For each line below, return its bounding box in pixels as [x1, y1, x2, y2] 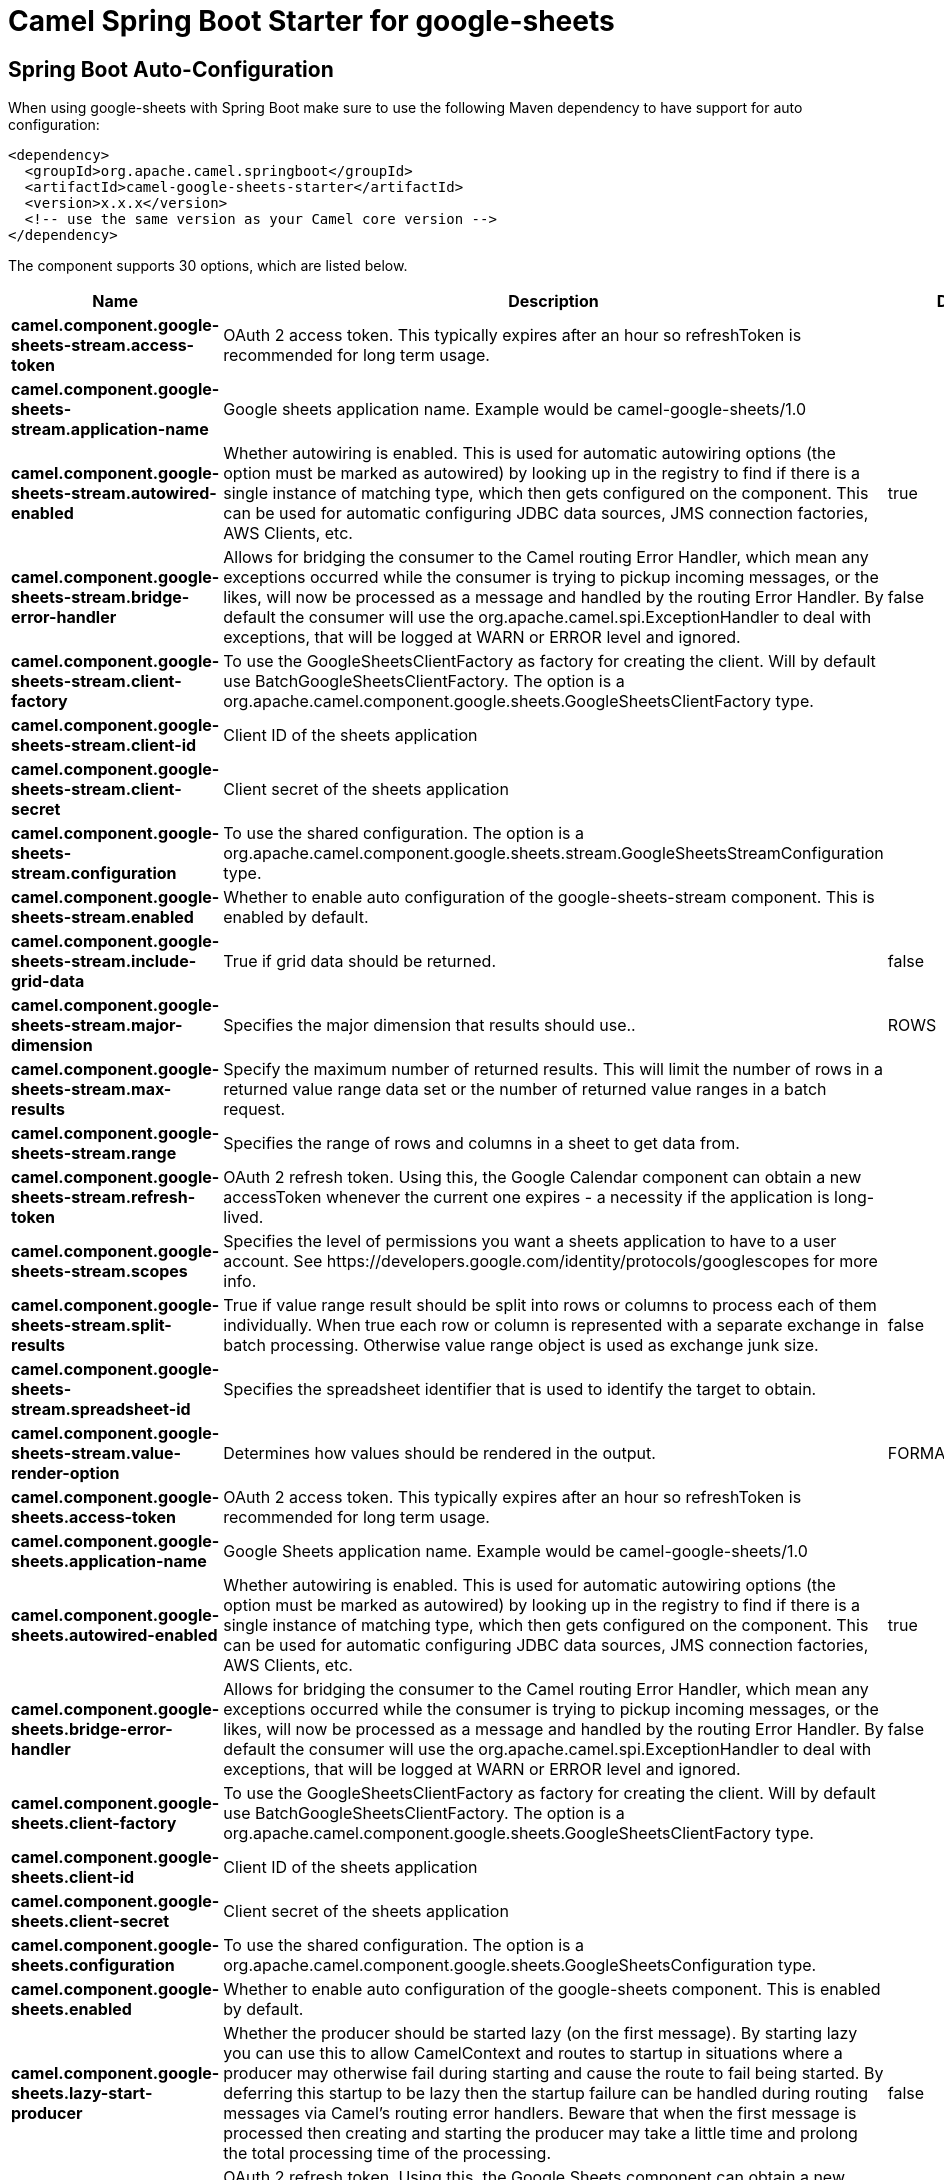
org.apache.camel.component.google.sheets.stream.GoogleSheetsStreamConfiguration [223, 843, 884, 864]
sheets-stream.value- [11, 1443, 182, 1464]
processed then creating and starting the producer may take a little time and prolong [223, 2123, 858, 2144]
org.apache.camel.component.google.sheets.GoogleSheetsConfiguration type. [223, 1955, 817, 1976]
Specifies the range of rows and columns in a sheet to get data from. [223, 1133, 740, 1154]
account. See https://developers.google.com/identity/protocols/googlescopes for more [223, 1251, 878, 1272]
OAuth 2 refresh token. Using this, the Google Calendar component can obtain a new [223, 1167, 862, 1188]
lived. [223, 1207, 264, 1228]
